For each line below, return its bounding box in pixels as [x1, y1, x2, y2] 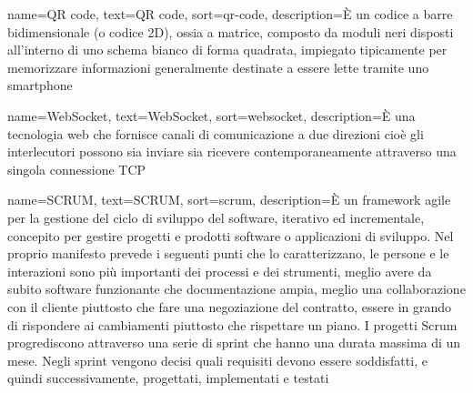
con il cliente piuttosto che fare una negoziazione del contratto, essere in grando [7, 297, 452, 316]
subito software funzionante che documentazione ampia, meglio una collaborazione [7, 279, 466, 298]
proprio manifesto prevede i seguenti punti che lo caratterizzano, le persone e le [7, 244, 449, 263]
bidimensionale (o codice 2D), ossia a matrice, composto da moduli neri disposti [7, 22, 454, 41]
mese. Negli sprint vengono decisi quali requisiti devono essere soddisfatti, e [7, 350, 428, 369]
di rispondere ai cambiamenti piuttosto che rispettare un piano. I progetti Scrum [7, 315, 458, 334]
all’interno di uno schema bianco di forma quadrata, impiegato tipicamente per [7, 40, 448, 59]
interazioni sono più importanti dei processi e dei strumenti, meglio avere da [7, 261, 432, 280]
